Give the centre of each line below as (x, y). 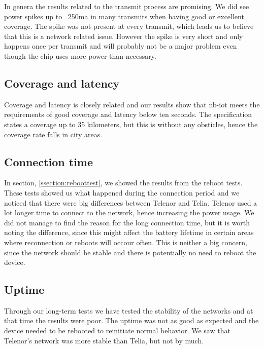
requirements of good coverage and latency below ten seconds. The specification (128, 114)
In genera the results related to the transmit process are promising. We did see (127, 6)
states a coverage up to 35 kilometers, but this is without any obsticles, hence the (131, 124)
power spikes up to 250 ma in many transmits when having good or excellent (124, 16)
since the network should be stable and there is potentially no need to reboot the (130, 252)
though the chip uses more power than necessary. (80, 55)
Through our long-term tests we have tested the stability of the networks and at (129, 310)
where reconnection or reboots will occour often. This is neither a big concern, (126, 242)
